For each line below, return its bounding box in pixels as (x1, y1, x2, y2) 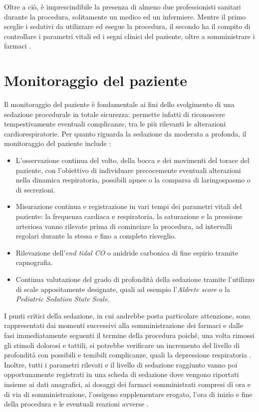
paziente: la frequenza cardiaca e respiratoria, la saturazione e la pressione (15, 211, 243, 221)
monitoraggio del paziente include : (4, 138, 111, 148)
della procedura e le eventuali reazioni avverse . (4, 398, 149, 409)
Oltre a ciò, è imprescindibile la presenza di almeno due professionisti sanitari (4, 1, 241, 11)
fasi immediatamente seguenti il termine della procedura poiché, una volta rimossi (4, 329, 255, 340)
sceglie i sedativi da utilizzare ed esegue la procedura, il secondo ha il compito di (4, 21, 251, 31)
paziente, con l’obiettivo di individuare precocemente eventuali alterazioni (15, 164, 241, 175)
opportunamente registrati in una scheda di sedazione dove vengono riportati (4, 369, 239, 379)
